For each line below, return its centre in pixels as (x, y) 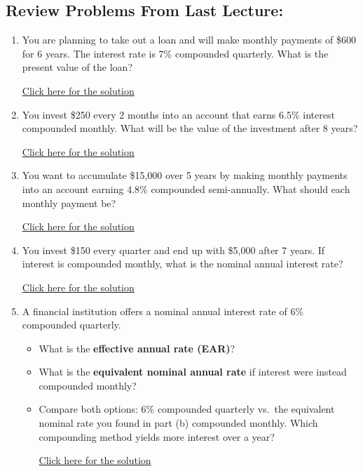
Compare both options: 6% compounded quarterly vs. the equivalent (187, 409)
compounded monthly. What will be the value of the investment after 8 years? (190, 128)
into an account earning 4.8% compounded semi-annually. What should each (186, 188)
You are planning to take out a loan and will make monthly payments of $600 (189, 40)
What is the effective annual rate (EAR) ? (137, 348)
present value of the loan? (77, 67)
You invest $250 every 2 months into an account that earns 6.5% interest (178, 114)
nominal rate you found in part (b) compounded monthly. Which (178, 423)
